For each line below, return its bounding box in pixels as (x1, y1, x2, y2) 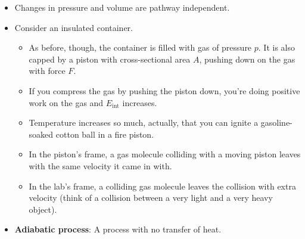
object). (29, 203, 57, 215)
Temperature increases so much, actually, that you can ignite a (29, 116, 259, 129)
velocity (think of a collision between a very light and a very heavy (29, 191, 273, 204)
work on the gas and (29, 96, 104, 108)
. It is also (258, 41, 295, 54)
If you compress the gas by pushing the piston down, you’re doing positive (29, 84, 300, 97)
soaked (29, 128, 54, 140)
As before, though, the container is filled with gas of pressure (29, 41, 252, 54)
